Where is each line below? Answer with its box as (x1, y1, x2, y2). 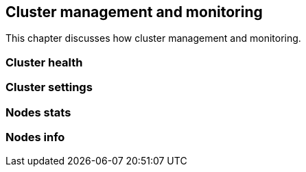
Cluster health (5, 55, 83, 69)
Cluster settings (5, 80, 93, 95)
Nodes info (5, 130, 65, 144)
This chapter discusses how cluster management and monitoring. (5, 32, 301, 45)
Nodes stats (5, 105, 71, 119)
